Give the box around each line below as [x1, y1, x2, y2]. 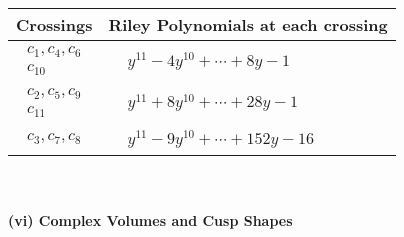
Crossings [16, 13, 93, 36]
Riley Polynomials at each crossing [108, 13, 388, 36]
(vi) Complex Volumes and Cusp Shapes [8, 210, 293, 231]
